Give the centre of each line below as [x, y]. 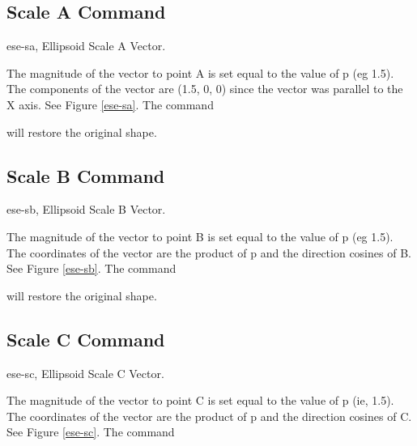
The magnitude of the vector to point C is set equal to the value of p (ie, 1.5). [200, 400]
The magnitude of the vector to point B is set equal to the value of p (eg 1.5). [200, 236]
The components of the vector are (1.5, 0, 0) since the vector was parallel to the [205, 89]
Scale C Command [86, 339]
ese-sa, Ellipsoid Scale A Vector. [86, 46]
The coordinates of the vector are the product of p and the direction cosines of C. [209, 416]
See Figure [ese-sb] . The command [91, 268]
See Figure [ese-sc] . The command [91, 432]
